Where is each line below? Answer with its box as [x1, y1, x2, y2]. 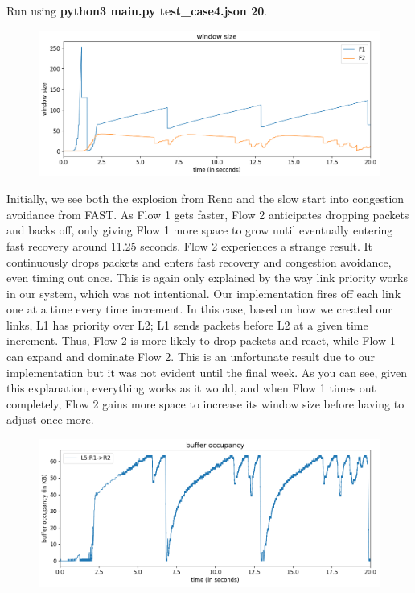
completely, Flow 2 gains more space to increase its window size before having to [6, 395, 405, 412]
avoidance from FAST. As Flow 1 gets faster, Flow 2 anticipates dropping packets [6, 205, 409, 222]
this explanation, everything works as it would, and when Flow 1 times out [6, 379, 376, 396]
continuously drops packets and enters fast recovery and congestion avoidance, [6, 253, 392, 270]
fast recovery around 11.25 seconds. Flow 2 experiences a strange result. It [6, 237, 373, 254]
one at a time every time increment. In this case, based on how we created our [6, 301, 392, 317]
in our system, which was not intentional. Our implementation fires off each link [6, 284, 401, 301]
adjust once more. [6, 411, 94, 428]
